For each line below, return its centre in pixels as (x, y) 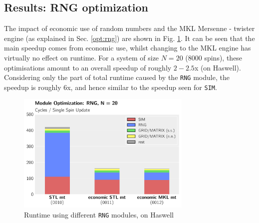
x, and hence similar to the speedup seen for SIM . (142, 87)
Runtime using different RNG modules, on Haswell (99, 214)
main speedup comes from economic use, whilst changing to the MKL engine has (128, 48)
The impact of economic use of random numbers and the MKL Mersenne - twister (129, 28)
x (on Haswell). (218, 67)
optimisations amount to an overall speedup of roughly (88, 67)
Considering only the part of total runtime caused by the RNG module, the (117, 77)
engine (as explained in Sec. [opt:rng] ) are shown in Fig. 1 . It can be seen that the (129, 38)
